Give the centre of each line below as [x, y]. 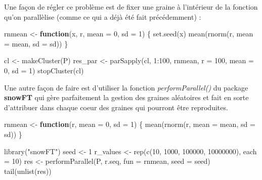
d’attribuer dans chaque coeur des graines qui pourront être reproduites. [116, 107]
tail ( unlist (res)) [28, 171]
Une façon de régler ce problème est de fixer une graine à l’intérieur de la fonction [131, 7]
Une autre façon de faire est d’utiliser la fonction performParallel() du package [126, 87]
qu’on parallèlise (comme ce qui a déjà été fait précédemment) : [103, 16]
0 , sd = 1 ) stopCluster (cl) [44, 70]
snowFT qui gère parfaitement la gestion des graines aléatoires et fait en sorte [126, 97]
